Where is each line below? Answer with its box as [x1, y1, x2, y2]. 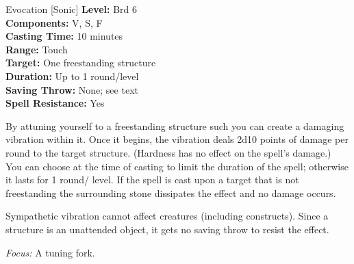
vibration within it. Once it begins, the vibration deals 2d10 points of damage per [5, 132, 349, 146]
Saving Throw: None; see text [5, 82, 138, 96]
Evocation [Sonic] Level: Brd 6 [5, 2, 138, 16]
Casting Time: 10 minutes [5, 29, 123, 43]
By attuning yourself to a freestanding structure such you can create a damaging [5, 118, 344, 133]
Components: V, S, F [5, 15, 103, 29]
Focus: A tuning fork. [5, 245, 95, 259]
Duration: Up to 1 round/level [5, 68, 139, 83]
